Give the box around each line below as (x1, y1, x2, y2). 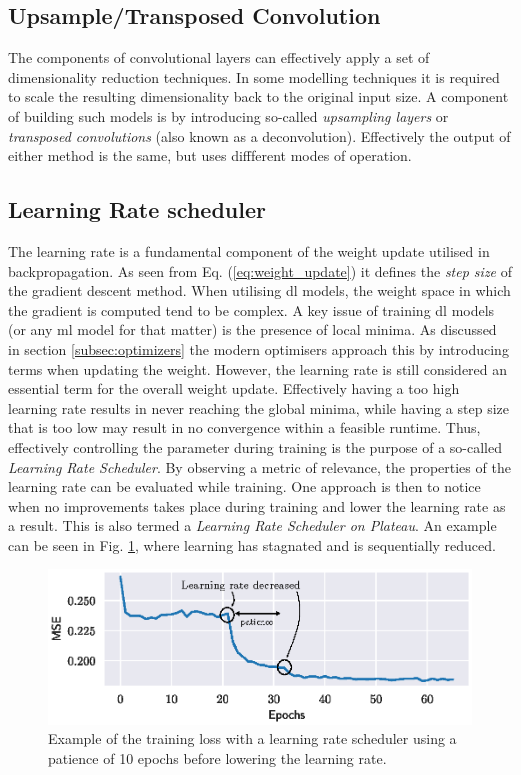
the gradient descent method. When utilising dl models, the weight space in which (8, 280, 511, 301)
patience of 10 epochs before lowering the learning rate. (48, 747, 387, 768)
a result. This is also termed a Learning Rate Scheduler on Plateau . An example (8, 515, 497, 536)
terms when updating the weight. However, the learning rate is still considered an (8, 358, 508, 379)
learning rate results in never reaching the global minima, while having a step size (8, 397, 509, 418)
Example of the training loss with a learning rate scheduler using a (48, 728, 457, 749)
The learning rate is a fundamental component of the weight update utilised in (8, 240, 490, 261)
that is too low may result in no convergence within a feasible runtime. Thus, (8, 417, 481, 438)
